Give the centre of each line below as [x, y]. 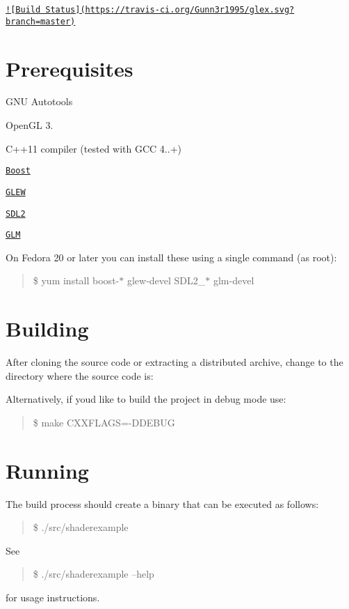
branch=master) [41, 21]
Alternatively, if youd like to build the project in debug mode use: [146, 399]
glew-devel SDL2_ [166, 280]
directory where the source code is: [80, 375]
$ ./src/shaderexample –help [94, 574]
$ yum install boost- [76, 280]
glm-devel [234, 280]
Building [47, 329]
